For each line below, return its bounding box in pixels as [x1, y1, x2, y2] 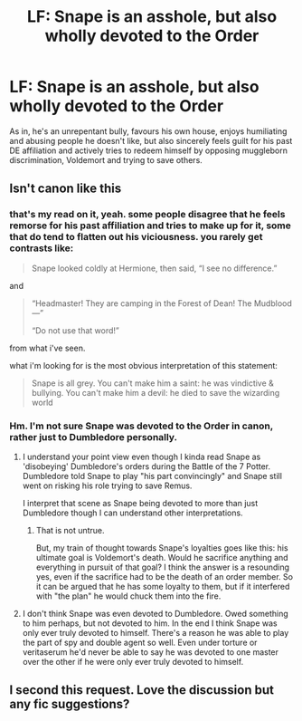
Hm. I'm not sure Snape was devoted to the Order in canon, [9, 419, 274, 432]
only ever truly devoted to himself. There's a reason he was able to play [22, 627, 289, 638]
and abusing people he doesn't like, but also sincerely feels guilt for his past [9, 135, 293, 146]
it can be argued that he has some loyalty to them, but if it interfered [35, 581, 290, 591]
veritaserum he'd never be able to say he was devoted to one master [22, 646, 278, 658]
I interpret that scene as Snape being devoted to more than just [22, 497, 259, 508]
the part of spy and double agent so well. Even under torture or [22, 637, 258, 648]
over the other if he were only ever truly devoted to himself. [22, 656, 244, 667]
